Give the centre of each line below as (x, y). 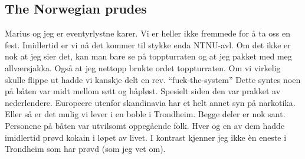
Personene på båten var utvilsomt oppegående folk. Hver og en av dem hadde (145, 125)
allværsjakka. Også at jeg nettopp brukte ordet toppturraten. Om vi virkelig (143, 67)
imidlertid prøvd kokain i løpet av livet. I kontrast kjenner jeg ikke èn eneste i (146, 137)
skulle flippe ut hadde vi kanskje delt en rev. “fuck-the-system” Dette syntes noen (153, 79)
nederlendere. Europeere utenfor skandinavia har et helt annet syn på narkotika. (150, 102)
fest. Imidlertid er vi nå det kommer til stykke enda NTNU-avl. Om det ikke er (148, 44)
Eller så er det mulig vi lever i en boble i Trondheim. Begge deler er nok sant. (145, 114)
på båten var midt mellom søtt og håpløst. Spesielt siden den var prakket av (143, 91)
